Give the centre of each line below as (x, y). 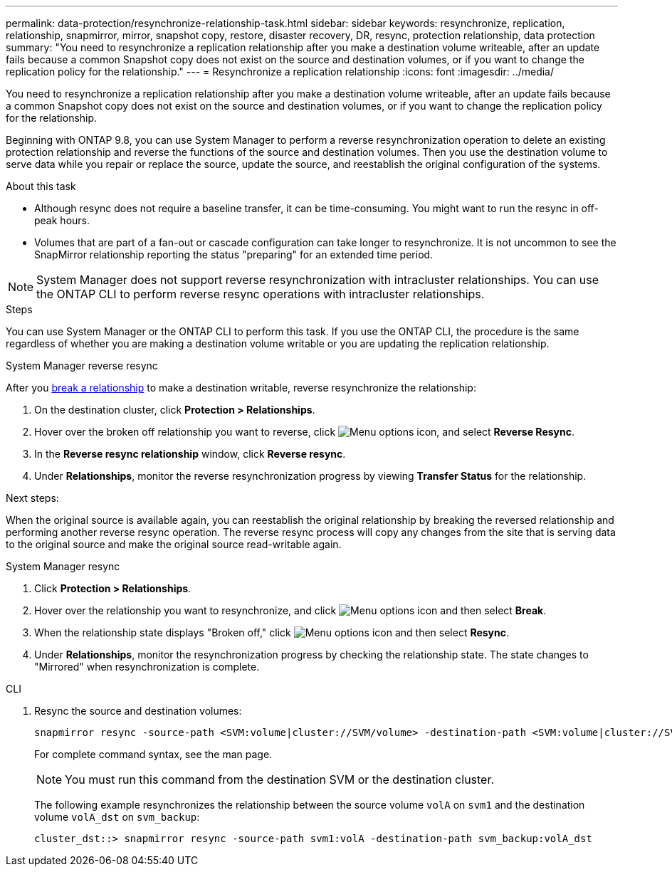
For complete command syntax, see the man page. (153, 754)
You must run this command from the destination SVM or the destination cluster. (280, 779)
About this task (41, 186)
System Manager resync (63, 566)
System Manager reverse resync (82, 366)
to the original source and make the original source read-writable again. (174, 544)
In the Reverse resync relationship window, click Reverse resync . (190, 454)
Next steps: (32, 498)
